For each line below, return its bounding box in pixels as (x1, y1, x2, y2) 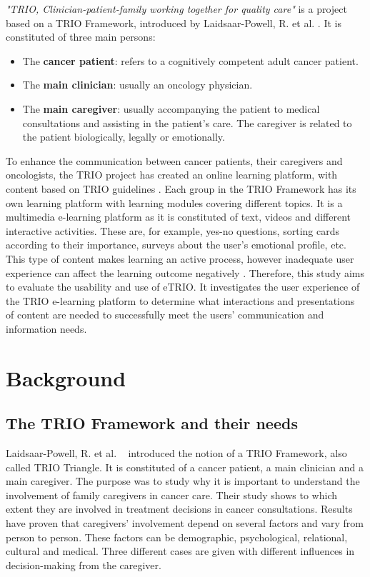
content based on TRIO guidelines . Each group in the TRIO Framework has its (6, 181, 356, 196)
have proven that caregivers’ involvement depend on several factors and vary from (6, 516, 364, 531)
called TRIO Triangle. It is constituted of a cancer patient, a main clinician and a (6, 459, 364, 474)
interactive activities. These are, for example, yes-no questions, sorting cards (6, 223, 339, 238)
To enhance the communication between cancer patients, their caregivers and (6, 153, 343, 168)
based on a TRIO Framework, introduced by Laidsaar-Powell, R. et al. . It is (6, 15, 341, 30)
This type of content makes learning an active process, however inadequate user (6, 251, 354, 266)
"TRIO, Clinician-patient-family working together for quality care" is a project (6, 1, 347, 16)
